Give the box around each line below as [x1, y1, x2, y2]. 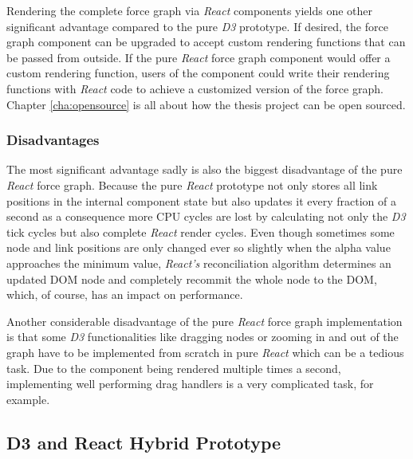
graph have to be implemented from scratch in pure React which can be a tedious [6, 343, 404, 360]
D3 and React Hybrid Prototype [6, 430, 281, 454]
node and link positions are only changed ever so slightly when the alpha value [6, 239, 391, 256]
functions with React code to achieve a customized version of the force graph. [6, 80, 383, 96]
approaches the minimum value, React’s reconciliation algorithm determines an [6, 254, 391, 271]
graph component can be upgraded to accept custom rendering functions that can [6, 33, 406, 50]
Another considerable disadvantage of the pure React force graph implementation [6, 312, 403, 329]
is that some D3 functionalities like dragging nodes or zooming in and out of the [6, 328, 399, 345]
